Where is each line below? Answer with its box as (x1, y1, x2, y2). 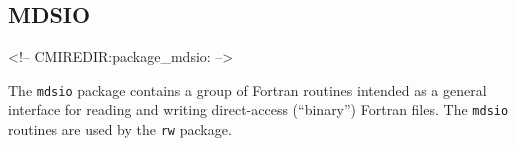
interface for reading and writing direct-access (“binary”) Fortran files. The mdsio (8, 99, 509, 120)
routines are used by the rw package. (8, 119, 232, 140)
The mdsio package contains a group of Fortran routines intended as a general (8, 79, 487, 100)
